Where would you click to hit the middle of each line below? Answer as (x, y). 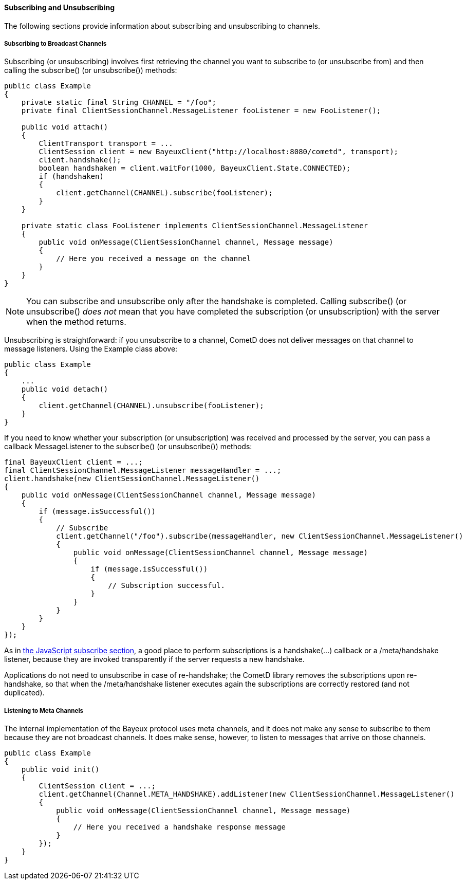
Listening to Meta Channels (44, 711)
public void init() (60, 770)
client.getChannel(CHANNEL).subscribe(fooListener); (164, 193)
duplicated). (24, 693)
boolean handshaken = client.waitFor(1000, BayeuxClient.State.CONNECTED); (195, 168)
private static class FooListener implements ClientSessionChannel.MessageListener (195, 226)
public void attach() (65, 127)
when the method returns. (76, 322)
